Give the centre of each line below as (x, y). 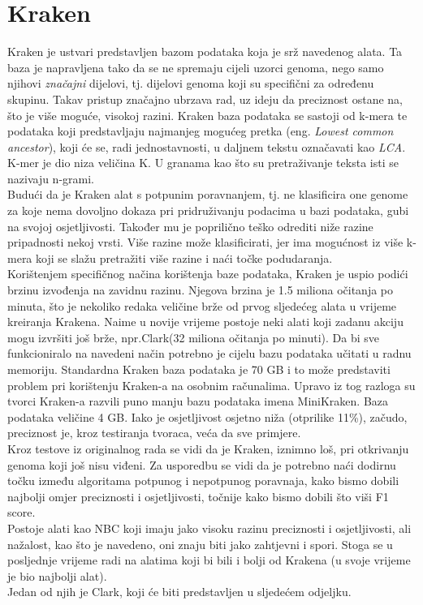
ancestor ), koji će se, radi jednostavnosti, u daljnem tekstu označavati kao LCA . (207, 146)
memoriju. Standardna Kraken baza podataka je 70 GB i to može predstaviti (199, 369)
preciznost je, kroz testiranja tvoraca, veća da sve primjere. (154, 433)
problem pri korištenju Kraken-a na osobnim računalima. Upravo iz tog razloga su (211, 385)
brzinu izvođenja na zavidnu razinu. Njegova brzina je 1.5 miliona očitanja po (201, 290)
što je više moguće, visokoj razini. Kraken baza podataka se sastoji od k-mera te (207, 115)
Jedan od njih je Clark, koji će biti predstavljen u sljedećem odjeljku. (179, 592)
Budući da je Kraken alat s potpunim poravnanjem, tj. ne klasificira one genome (208, 194)
